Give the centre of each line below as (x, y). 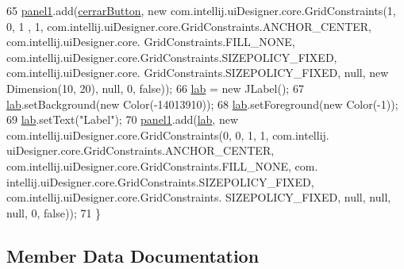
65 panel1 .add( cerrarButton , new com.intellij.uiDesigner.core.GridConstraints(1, (201, 10)
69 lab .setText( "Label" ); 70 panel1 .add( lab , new (123, 119)
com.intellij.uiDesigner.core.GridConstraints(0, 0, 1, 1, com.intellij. (168, 134)
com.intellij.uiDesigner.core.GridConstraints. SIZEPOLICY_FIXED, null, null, (199, 197)
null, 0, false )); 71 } (54, 212)
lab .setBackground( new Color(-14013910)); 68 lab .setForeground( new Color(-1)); (202, 104)
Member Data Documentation (133, 255)
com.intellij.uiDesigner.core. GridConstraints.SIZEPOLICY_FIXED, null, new (198, 73)
